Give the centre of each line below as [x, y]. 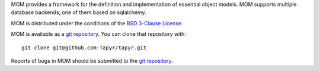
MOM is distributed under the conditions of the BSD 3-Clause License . [97, 23]
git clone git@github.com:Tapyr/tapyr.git [84, 48]
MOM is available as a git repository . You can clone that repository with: [99, 34]
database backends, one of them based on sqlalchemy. [79, 12]
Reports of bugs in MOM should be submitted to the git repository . [92, 60]
